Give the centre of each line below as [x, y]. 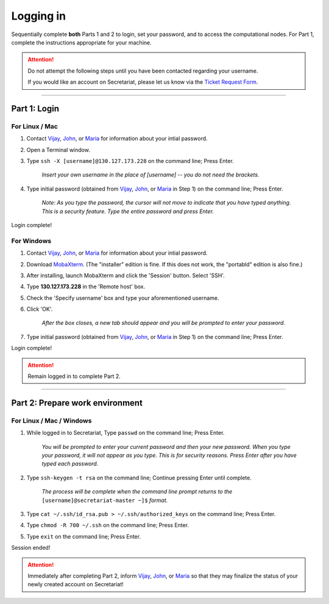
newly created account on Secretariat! [76, 584]
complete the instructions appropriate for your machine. [81, 42]
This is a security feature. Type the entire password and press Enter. [128, 211]
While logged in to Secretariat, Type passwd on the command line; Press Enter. [126, 433]
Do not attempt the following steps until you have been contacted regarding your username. [143, 71]
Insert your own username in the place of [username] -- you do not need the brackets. [150, 175]
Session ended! [31, 548]
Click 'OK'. [40, 309]
